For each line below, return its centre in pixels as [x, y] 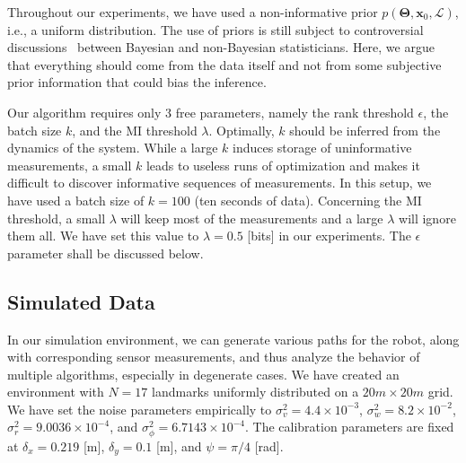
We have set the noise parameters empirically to [140, 409]
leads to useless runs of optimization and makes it [283, 165]
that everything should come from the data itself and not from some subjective [224, 64]
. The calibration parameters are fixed [349, 427]
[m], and [179, 446]
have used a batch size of [76, 200]
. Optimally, [242, 130]
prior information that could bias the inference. [137, 82]
